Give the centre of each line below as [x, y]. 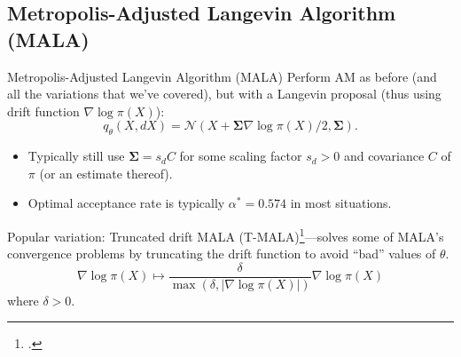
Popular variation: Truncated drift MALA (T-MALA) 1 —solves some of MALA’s [226, 234]
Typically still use [76, 156]
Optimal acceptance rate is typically [126, 203]
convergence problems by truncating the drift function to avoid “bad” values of [222, 254]
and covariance [384, 156]
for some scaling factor [241, 156]
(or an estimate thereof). [106, 173]
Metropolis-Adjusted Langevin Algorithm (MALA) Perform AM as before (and [222, 76]
